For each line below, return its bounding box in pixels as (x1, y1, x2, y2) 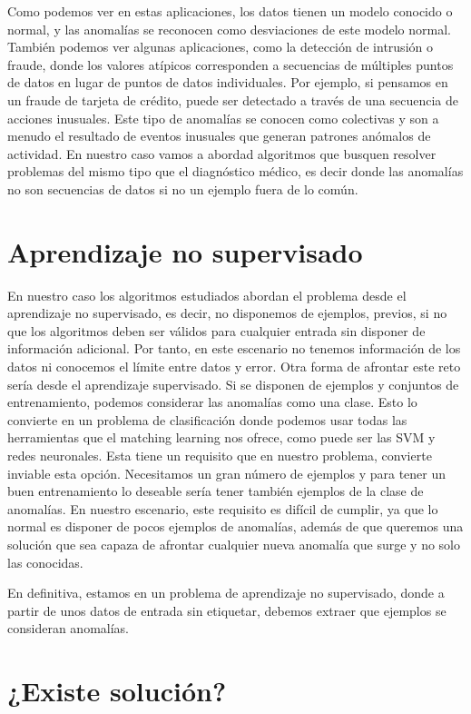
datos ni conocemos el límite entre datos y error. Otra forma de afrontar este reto (7, 357, 461, 376)
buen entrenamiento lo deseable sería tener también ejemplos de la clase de (7, 481, 424, 501)
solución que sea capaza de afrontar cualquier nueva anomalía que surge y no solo (7, 534, 460, 553)
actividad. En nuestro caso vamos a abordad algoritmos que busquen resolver (7, 144, 437, 163)
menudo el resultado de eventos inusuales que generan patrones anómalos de (7, 126, 431, 145)
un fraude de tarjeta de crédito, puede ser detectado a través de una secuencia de (7, 90, 458, 109)
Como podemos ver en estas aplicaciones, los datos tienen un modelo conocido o (7, 2, 453, 20)
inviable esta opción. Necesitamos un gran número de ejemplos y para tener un (7, 463, 446, 482)
